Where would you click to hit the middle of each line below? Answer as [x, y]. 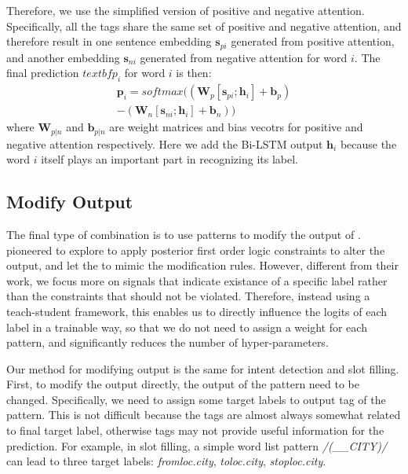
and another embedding [63, 57]
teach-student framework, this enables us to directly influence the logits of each [197, 311]
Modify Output [70, 202]
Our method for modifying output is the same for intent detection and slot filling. [203, 368]
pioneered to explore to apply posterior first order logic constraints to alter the [196, 250]
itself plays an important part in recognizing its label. [169, 159]
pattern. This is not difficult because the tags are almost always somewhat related [204, 415]
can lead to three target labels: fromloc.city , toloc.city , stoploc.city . [166, 461]
